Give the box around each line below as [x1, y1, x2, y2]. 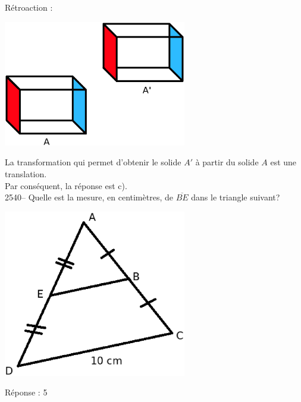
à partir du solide [195, 156, 259, 168]
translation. [5, 167, 47, 180]
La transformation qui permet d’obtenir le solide [5, 156, 181, 168]
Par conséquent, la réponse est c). [5, 179, 127, 191]
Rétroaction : [5, 1, 53, 13]
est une [270, 156, 297, 168]
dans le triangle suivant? [191, 191, 280, 203]
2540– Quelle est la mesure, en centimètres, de [5, 191, 173, 203]
